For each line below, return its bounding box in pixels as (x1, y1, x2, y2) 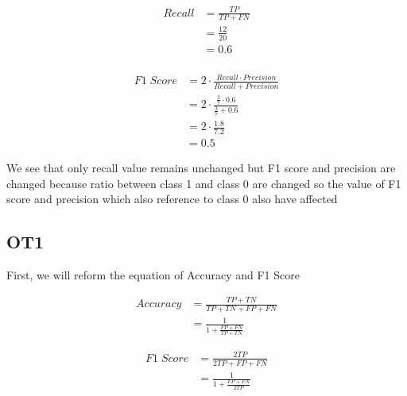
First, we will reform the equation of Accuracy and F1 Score (6, 267, 300, 283)
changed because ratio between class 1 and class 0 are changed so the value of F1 (6, 175, 401, 191)
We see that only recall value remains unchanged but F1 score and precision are (6, 160, 396, 176)
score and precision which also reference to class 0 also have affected (6, 190, 338, 207)
